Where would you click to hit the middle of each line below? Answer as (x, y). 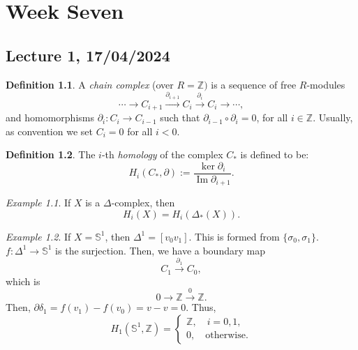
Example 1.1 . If (38, 203)
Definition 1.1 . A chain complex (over (90, 84)
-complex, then (143, 203)
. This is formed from (234, 236)
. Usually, (333, 117)
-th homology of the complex (162, 154)
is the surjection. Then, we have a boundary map (160, 250)
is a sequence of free (254, 84)
